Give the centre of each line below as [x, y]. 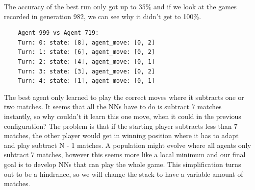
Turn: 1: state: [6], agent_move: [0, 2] [86, 52]
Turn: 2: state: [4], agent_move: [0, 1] [86, 61]
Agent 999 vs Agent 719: [58, 33]
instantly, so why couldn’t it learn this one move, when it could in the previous [123, 116]
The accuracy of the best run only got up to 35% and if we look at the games [120, 6]
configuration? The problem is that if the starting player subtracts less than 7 [121, 126]
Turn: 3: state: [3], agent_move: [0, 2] [86, 71]
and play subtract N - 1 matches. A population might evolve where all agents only [127, 145]
